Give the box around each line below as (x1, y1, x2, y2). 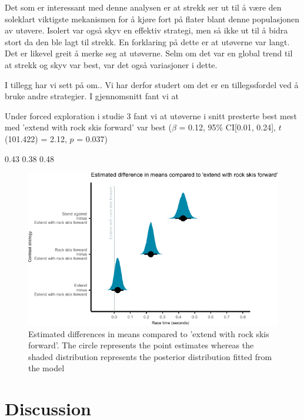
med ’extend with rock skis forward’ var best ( (5, 121, 172, 133)
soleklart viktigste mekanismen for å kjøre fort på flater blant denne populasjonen (5, 12, 300, 25)
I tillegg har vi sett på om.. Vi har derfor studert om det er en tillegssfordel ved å (5, 78, 299, 90)
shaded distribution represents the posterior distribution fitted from (28, 350, 272, 362)
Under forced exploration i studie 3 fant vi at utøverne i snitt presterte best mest (5, 109, 297, 122)
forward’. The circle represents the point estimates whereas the (28, 339, 254, 351)
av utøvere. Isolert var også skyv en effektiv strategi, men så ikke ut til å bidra (5, 24, 288, 36)
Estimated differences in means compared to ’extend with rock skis (28, 327, 269, 340)
